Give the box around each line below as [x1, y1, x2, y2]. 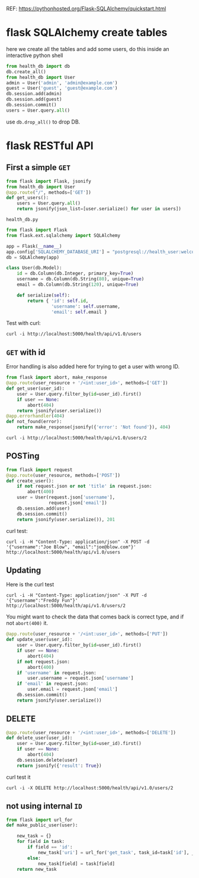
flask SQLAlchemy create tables [6, 26, 168, 39]
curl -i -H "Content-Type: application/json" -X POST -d [6, 539, 150, 545]
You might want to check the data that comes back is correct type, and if [6, 613, 184, 620]
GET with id [6, 347, 46, 357]
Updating [6, 565, 41, 575]
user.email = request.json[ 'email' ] [27, 686, 118, 693]
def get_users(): [6, 195, 49, 201]
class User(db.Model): [6, 265, 62, 271]
